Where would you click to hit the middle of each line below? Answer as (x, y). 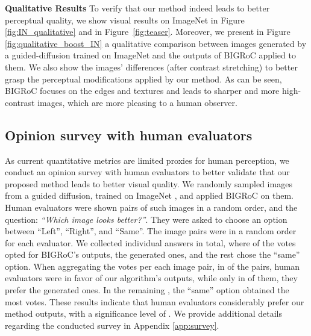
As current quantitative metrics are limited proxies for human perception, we (147, 160)
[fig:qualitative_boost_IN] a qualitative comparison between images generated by (156, 43)
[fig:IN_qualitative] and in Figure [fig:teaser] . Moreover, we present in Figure (148, 32)
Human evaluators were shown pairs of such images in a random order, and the (151, 207)
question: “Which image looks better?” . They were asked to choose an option (146, 219)
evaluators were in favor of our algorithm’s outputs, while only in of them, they (151, 278)
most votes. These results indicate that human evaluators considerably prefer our (155, 301)
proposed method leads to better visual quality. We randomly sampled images (149, 183)
